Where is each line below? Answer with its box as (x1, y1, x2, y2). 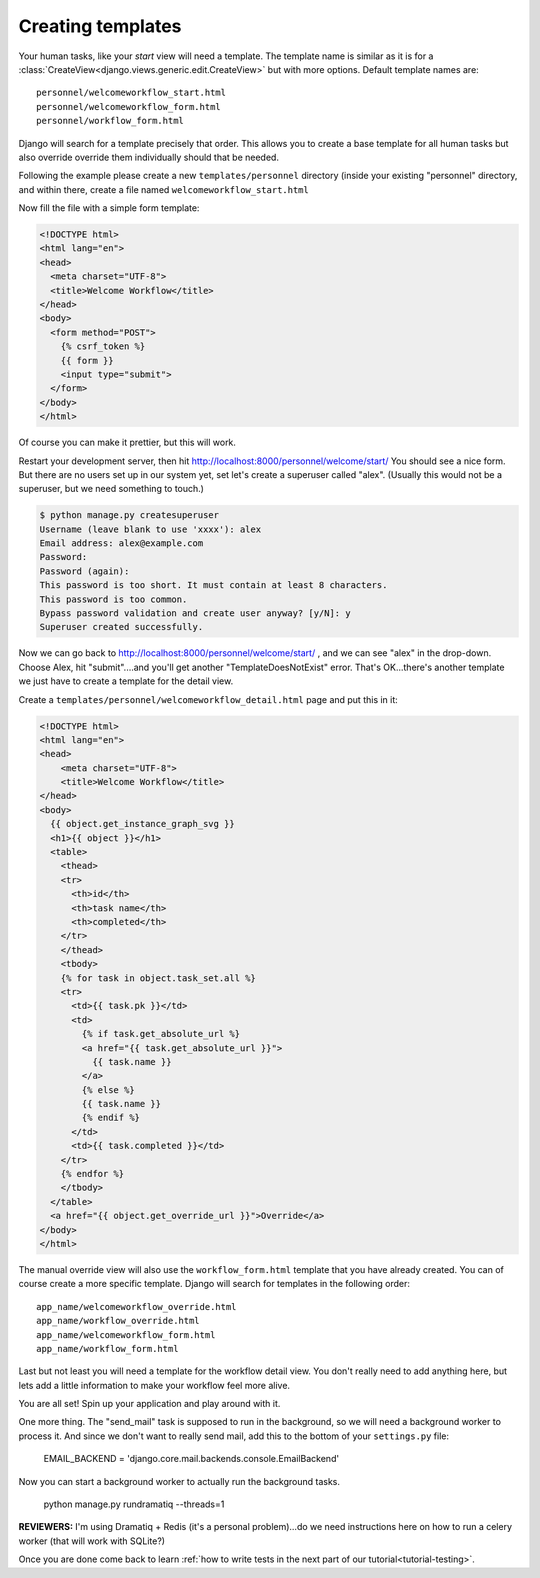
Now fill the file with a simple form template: (18, 202, 200, 214)
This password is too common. (39, 593, 188, 605)
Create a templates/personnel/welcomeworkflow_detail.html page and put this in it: (18, 693, 399, 705)
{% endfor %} (60, 1168, 125, 1180)
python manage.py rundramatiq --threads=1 (43, 1498, 225, 1510)
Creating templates (18, 15, 182, 37)
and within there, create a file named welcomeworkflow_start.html (18, 183, 309, 195)
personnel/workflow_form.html (36, 115, 185, 127)
